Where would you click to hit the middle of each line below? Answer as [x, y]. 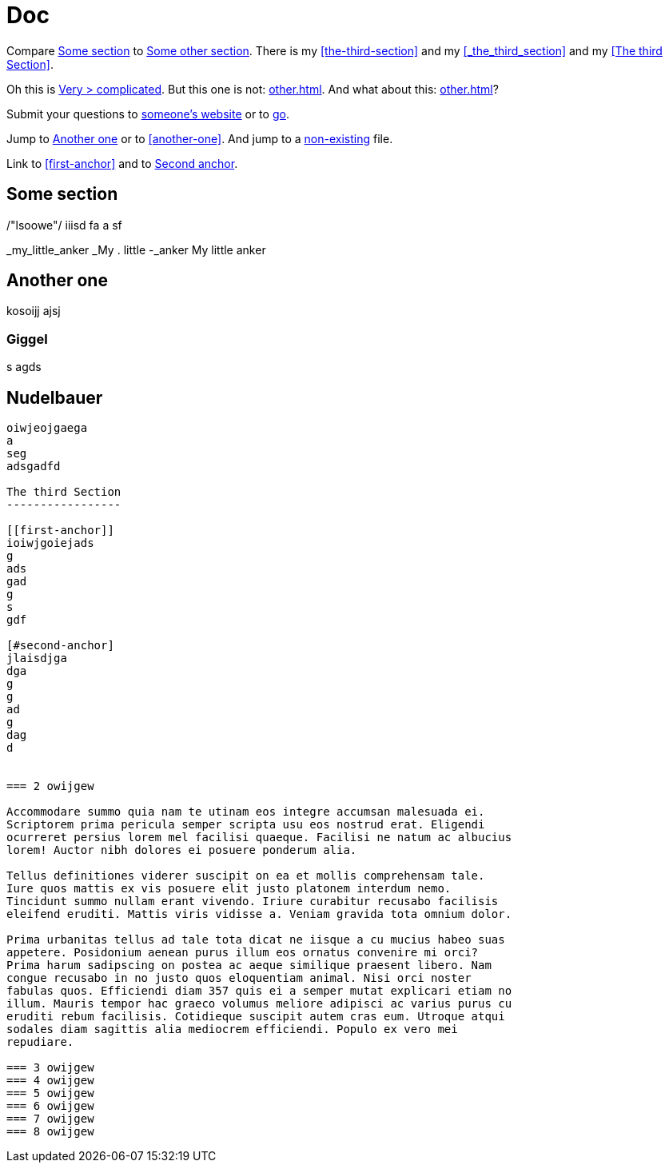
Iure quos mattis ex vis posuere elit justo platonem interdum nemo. [229, 889]
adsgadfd [34, 467]
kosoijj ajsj [34, 311]
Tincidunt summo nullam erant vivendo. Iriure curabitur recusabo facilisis [253, 902]
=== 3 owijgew [50, 1068]
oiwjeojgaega [47, 428]
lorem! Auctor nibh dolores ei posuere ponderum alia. [182, 850]
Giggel [27, 339]
